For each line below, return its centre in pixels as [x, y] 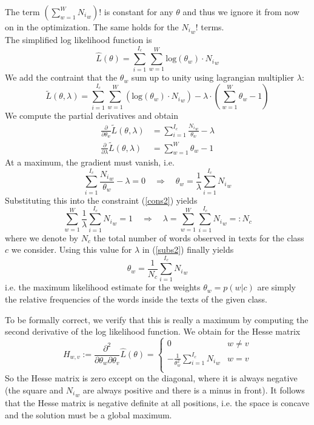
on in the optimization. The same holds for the [92, 27]
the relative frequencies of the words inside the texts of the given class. [136, 299]
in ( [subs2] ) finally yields [188, 249]
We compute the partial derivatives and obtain [92, 115]
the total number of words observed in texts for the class [199, 237]
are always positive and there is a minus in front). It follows [194, 390]
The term [22, 12]
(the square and [34, 390]
